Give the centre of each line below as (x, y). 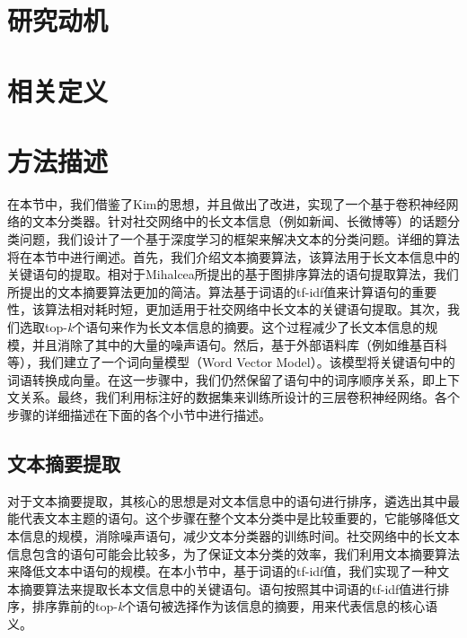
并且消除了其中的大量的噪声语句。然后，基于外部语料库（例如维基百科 (239, 344)
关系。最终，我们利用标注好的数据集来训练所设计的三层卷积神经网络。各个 (239, 397)
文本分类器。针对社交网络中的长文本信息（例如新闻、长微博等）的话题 (239, 221)
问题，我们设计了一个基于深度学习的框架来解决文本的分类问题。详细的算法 (239, 239)
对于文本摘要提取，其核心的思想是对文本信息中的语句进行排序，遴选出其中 (227, 500)
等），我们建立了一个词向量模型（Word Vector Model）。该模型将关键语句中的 (231, 362)
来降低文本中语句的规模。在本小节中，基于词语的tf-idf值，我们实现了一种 (222, 571)
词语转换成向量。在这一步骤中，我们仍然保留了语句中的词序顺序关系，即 (221, 379)
